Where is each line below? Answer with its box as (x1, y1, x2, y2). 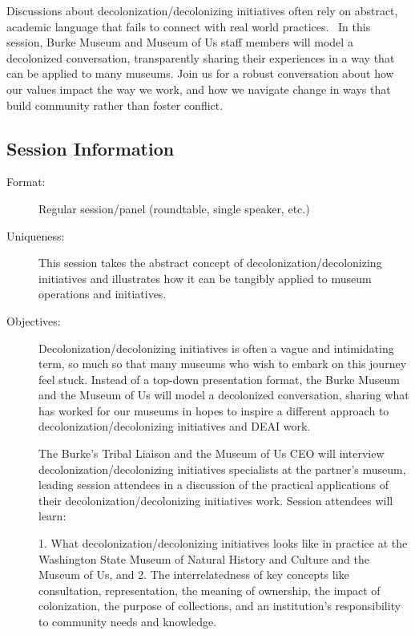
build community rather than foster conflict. (6, 96, 224, 113)
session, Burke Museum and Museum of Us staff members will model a (6, 34, 353, 51)
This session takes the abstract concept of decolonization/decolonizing (38, 254, 382, 271)
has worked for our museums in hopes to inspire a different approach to (38, 402, 389, 419)
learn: (38, 508, 66, 524)
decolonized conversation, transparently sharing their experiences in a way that (6, 49, 395, 66)
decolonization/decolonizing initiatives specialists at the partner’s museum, (38, 460, 406, 477)
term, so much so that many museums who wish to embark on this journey (38, 355, 407, 372)
